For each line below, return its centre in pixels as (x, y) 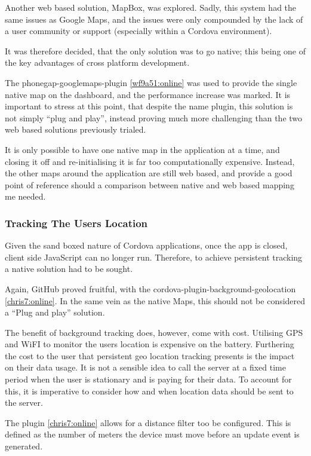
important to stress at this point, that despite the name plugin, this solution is (149, 106)
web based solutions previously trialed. (76, 129)
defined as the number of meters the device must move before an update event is (152, 434)
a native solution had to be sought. (69, 269)
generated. (24, 446)
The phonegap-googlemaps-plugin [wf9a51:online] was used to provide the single (151, 82)
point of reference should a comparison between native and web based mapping (150, 184)
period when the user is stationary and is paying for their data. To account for (148, 379)
